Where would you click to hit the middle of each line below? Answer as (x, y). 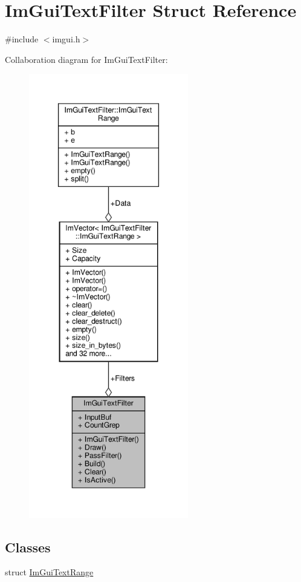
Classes (28, 547)
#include (22, 39)
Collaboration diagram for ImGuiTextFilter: (86, 59)
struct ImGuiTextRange (49, 572)
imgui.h (66, 39)
